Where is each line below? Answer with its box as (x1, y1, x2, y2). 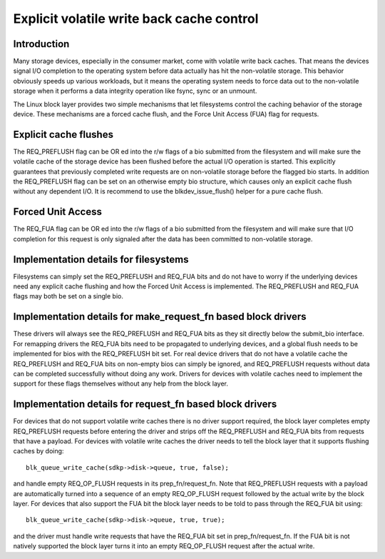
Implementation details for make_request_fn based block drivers (13, 311, 307, 323)
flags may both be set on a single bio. (13, 292, 124, 301)
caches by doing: (13, 447, 64, 455)
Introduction (13, 38, 70, 50)
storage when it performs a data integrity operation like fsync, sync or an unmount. (13, 86, 257, 96)
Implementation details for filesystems (13, 253, 189, 266)
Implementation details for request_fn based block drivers (13, 398, 277, 411)
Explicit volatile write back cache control (13, 11, 259, 26)
